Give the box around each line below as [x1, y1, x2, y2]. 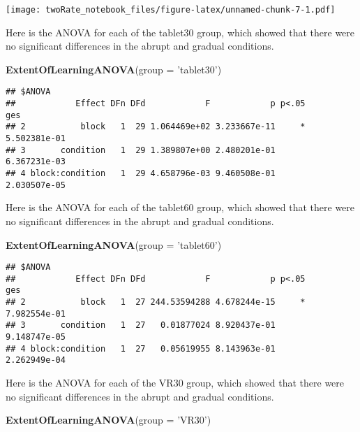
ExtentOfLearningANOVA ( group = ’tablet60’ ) [6, 237, 222, 252]
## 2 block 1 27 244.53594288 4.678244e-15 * [6, 297, 306, 308]
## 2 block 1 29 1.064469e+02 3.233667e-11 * [6, 122, 306, 132]
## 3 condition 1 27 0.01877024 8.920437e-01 [6, 320, 276, 331]
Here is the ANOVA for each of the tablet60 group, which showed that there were [6, 200, 355, 215]
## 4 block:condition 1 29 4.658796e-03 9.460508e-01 [6, 168, 276, 179]
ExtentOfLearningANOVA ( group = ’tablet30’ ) [6, 62, 222, 76]
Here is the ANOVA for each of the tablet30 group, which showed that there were [6, 24, 355, 39]
